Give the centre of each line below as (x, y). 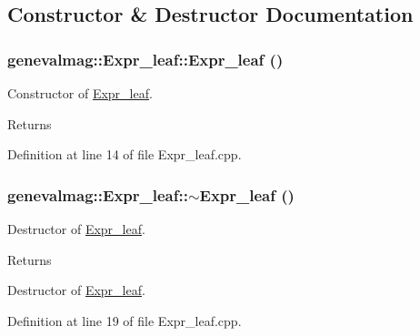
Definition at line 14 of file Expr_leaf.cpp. (125, 154)
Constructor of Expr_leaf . (80, 93)
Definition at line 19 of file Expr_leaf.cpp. (125, 320)
